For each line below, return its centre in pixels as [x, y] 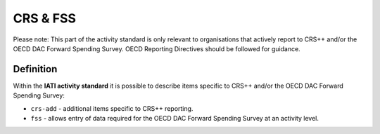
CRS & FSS [45, 18]
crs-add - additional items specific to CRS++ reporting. [112, 108]
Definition [35, 69]
